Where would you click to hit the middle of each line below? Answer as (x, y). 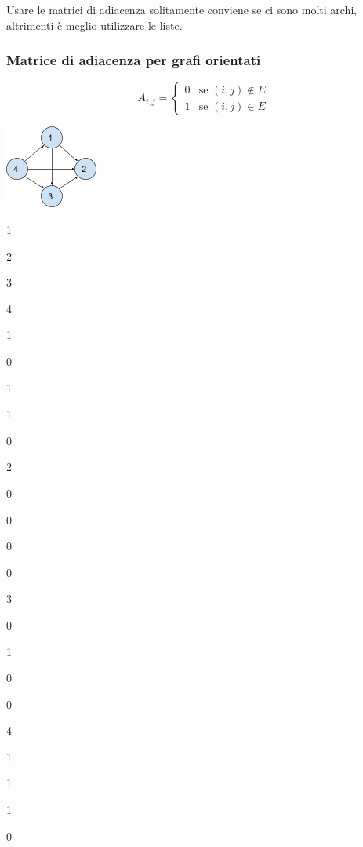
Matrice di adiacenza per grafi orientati (134, 60)
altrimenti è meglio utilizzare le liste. (94, 25)
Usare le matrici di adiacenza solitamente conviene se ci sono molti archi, (182, 9)
